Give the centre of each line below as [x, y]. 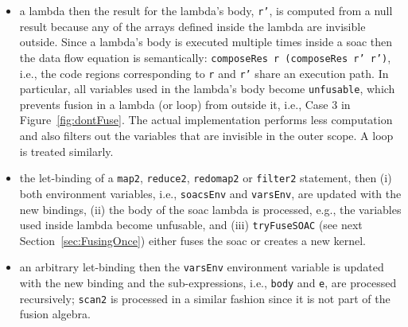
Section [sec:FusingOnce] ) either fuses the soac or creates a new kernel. [192, 240]
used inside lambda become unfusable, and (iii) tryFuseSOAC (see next [191, 225]
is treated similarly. [66, 151]
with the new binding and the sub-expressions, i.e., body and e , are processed [208, 282]
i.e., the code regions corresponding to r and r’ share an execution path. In [204, 73]
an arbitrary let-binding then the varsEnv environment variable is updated [202, 267]
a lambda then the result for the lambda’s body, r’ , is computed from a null [206, 10]
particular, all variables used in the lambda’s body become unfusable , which [207, 89]
